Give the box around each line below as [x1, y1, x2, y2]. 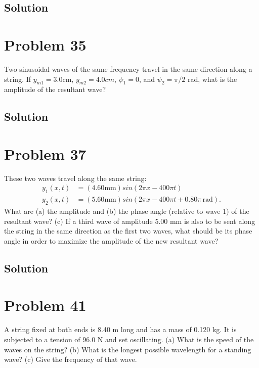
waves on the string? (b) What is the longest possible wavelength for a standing [4, 344, 251, 354]
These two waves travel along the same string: [4, 172, 147, 183]
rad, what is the [187, 73, 237, 84]
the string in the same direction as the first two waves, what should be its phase [4, 225, 252, 236]
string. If [4, 73, 31, 84]
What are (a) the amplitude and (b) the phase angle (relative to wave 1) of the [4, 206, 249, 216]
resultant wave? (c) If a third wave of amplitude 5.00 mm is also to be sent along [4, 215, 255, 226]
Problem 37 [4, 143, 87, 164]
